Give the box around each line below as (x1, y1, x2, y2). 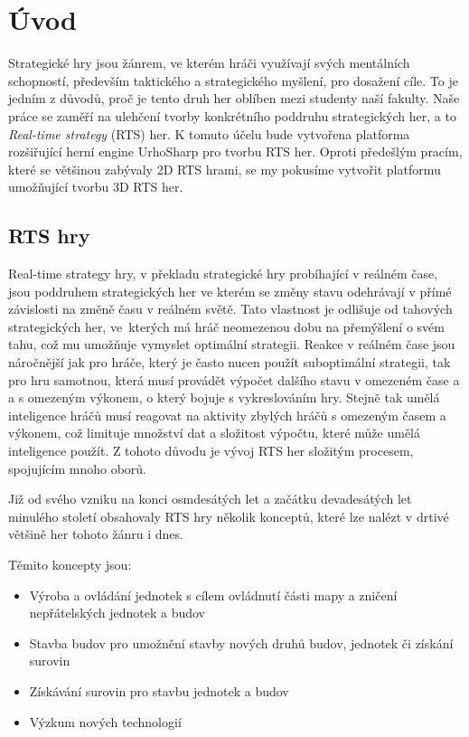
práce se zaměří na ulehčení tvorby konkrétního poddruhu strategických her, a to (8, 106, 456, 125)
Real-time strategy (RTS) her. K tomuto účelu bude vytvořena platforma (8, 124, 410, 143)
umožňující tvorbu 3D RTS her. (8, 177, 183, 196)
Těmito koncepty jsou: (8, 554, 132, 573)
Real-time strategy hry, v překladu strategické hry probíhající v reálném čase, (8, 264, 438, 283)
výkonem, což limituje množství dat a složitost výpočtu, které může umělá (8, 423, 421, 442)
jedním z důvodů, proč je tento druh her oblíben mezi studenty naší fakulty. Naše (8, 89, 460, 108)
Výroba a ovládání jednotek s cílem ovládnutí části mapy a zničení (29, 585, 398, 604)
